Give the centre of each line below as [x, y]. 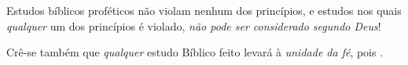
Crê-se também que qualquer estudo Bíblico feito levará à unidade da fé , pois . [195, 52]
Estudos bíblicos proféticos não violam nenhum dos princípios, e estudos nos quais [204, 10]
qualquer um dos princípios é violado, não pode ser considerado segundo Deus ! [194, 25]
